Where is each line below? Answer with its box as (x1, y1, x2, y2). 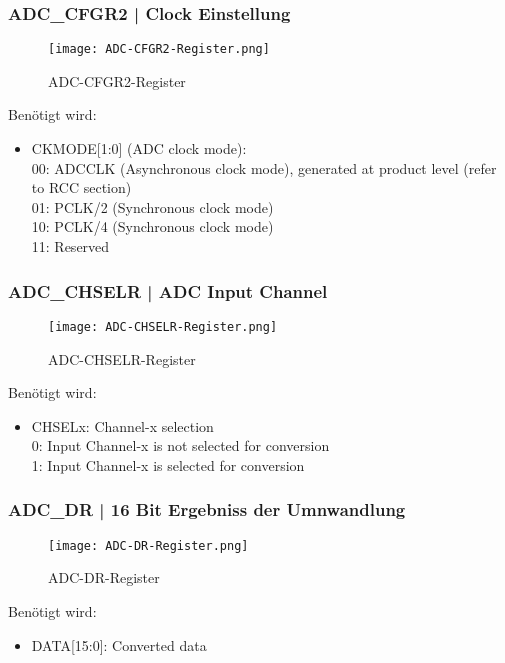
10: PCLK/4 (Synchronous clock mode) (31, 216, 274, 237)
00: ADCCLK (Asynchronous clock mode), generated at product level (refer (31, 157, 497, 178)
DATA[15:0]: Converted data (31, 634, 207, 655)
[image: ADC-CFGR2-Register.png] (48, 42, 270, 57)
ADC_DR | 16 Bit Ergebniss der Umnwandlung (8, 497, 406, 522)
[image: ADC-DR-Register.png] (48, 538, 249, 553)
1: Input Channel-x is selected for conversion (31, 454, 305, 475)
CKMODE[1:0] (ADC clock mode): (31, 138, 247, 159)
